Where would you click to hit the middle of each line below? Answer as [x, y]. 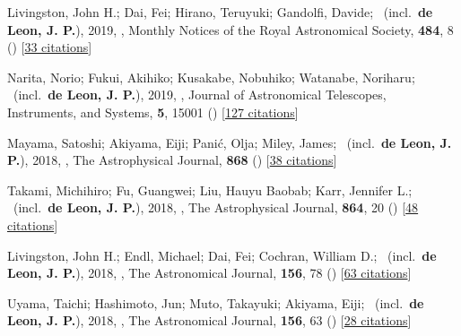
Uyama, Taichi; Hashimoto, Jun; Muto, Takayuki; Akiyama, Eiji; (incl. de [216, 302]
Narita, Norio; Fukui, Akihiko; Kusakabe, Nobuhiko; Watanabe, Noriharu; [211, 77]
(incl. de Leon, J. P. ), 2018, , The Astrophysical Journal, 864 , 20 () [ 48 [216, 207]
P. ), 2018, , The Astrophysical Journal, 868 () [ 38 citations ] [172, 160]
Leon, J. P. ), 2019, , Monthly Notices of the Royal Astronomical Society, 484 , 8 [230, 29]
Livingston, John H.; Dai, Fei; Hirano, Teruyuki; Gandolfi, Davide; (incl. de [220, 12]
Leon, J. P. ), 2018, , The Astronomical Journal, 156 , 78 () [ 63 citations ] [209, 273]
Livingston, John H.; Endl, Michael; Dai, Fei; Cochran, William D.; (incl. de [222, 255]
